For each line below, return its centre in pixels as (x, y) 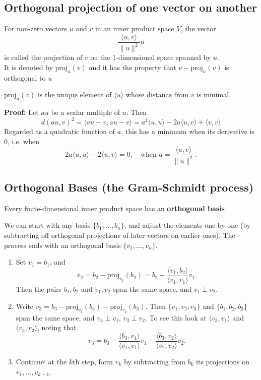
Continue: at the (41, 361)
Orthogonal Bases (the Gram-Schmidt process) (129, 187)
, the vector (198, 28)
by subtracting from (154, 361)
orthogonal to (25, 77)
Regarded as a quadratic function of (60, 131)
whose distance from (157, 94)
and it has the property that (133, 67)
